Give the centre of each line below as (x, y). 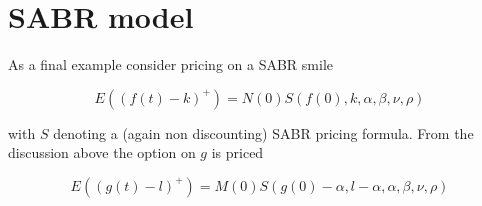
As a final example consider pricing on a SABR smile (171, 64)
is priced (237, 152)
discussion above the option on (102, 152)
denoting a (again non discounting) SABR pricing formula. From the (263, 132)
